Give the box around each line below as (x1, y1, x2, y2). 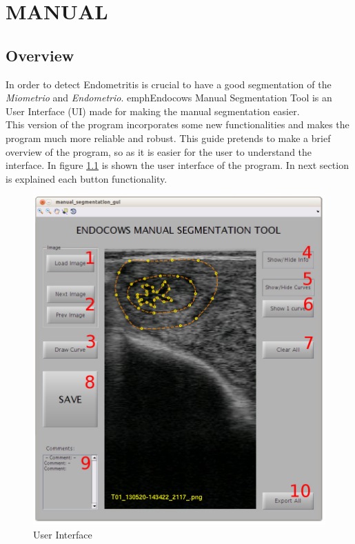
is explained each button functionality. (6, 171, 168, 185)
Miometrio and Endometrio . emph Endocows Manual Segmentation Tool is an (6, 90, 332, 105)
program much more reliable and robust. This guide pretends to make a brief (6, 130, 331, 145)
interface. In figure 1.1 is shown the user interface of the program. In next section (6, 158, 349, 172)
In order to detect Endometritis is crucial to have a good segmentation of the (6, 77, 332, 91)
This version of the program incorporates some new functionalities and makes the (6, 117, 349, 132)
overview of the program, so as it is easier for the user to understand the (6, 144, 312, 159)
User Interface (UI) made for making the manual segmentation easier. (6, 103, 300, 118)
